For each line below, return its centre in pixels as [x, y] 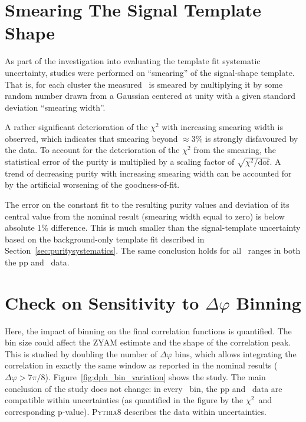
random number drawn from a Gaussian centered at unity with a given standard [150, 96]
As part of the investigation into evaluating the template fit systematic [133, 61]
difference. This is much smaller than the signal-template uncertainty [176, 227]
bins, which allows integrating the [236, 353]
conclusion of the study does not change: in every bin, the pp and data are [144, 388]
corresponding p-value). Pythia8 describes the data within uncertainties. [136, 411]
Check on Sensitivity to [102, 302]
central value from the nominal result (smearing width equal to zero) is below [145, 216]
